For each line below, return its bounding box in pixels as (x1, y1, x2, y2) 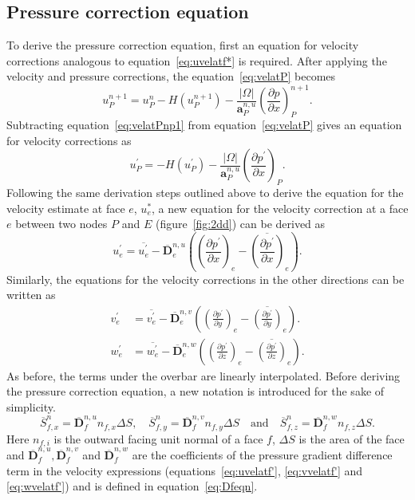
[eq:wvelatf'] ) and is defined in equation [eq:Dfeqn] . (6, 478, 258, 494)
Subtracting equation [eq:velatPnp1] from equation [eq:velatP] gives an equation (6, 116, 402, 133)
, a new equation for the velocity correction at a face (152, 199, 409, 216)
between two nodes (15, 215, 108, 232)
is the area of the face (298, 430, 405, 447)
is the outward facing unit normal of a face (53, 430, 263, 447)
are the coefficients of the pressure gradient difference (132, 447, 393, 463)
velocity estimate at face (6, 199, 125, 216)
